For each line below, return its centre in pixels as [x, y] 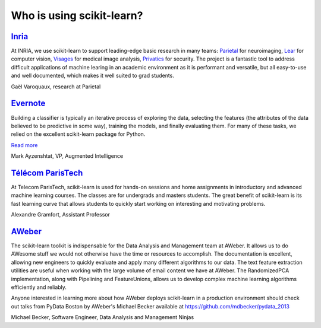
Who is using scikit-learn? [77, 15]
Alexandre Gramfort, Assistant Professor [60, 215]
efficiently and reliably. [39, 287]
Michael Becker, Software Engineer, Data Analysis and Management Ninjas [103, 317]
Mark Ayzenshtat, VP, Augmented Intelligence [67, 156]
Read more [24, 145]
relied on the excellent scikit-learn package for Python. [78, 134]
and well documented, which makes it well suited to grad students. [93, 76]
